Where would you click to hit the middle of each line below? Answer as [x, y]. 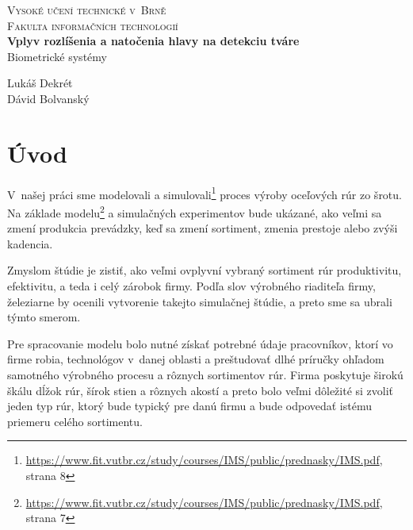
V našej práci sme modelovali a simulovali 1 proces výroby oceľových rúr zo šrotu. [205, 193]
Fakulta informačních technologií [93, 25]
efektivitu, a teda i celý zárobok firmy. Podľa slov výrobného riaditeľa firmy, [191, 285]
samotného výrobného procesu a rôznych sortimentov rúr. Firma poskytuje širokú [205, 374]
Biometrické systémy [57, 56]
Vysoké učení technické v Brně [87, 10]
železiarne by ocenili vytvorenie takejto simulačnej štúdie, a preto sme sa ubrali [200, 301]
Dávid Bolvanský [48, 98]
